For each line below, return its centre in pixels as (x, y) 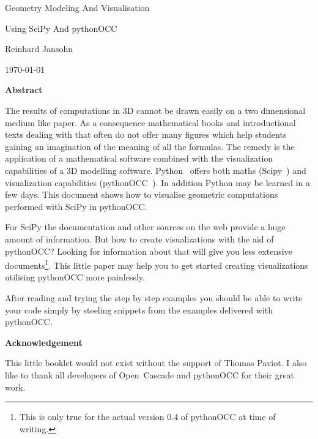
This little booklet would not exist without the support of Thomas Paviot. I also (156, 363)
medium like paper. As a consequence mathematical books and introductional (150, 122)
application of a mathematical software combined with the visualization (139, 158)
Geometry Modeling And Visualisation (77, 7)
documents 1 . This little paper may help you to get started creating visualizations (157, 264)
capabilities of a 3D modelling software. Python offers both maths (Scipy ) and (156, 170)
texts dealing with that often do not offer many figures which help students (146, 134)
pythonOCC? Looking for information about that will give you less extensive (149, 251)
